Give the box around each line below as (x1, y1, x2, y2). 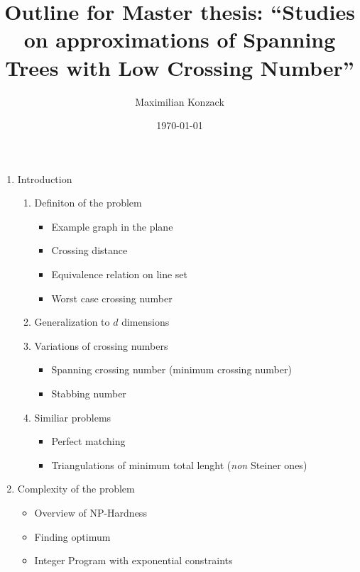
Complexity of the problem (17, 481, 135, 496)
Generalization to (34, 314, 110, 329)
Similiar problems (34, 409, 111, 424)
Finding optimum (34, 529, 111, 544)
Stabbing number (51, 386, 126, 401)
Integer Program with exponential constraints (34, 553, 233, 568)
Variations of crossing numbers (34, 338, 168, 353)
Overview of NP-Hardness (34, 505, 147, 519)
